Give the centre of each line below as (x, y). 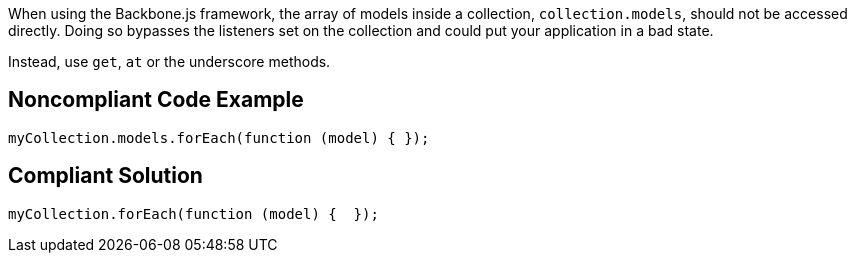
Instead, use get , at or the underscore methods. (169, 61)
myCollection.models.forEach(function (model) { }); (219, 137)
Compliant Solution (105, 176)
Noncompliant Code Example (156, 100)
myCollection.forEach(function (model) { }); (193, 213)
